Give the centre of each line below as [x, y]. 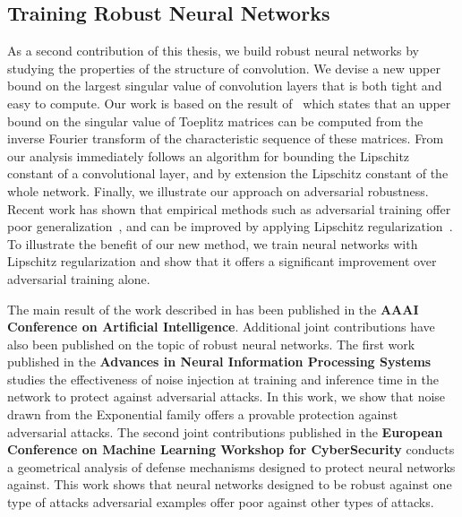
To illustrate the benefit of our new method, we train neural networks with [213, 243]
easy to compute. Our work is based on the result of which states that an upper [229, 103]
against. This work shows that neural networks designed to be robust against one [230, 484]
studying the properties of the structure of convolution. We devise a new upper [224, 68]
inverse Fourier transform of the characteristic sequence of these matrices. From [226, 138]
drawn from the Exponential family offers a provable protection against [203, 414]
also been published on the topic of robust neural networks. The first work [211, 344]
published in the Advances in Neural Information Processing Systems [219, 362]
